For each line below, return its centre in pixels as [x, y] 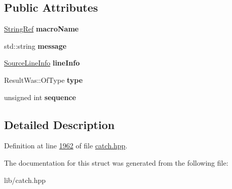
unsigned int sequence [40, 97]
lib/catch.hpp [25, 180]
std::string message [35, 45]
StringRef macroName [42, 29]
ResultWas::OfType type [44, 80]
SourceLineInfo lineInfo [42, 63]
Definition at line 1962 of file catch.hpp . [66, 146]
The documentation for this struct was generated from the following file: [116, 162]
